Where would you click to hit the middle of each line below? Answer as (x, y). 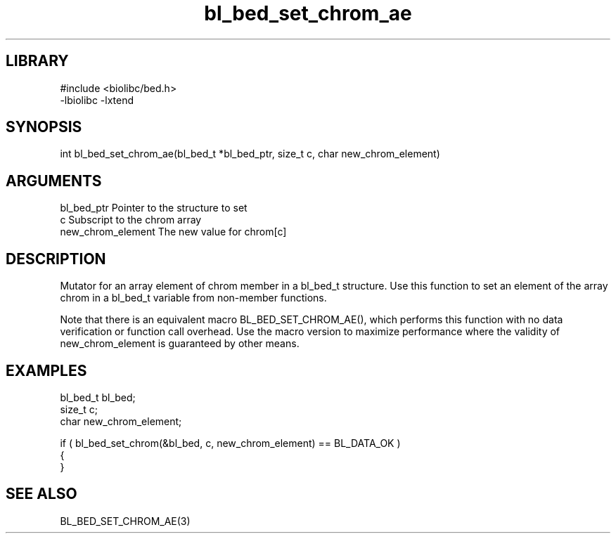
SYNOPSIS (44, 127)
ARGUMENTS (54, 181)
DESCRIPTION (56, 259)
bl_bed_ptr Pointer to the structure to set (154, 208)
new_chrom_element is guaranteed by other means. (180, 344)
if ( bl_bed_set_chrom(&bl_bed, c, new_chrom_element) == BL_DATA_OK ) (230, 443)
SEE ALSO (41, 494)
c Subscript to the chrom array (131, 220)
